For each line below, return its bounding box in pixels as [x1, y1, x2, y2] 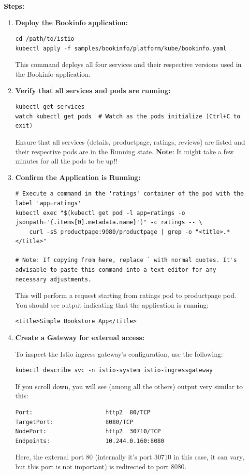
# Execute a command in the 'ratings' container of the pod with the [15, 190, 244, 197]
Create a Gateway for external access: [15, 332, 145, 343]
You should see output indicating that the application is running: [15, 299, 209, 310]
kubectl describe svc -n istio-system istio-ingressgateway [15, 367, 213, 374]
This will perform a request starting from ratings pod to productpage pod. [15, 290, 236, 300]
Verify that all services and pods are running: [15, 85, 171, 95]
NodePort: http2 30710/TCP [15, 428, 161, 435]
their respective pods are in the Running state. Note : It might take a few [15, 146, 234, 156]
